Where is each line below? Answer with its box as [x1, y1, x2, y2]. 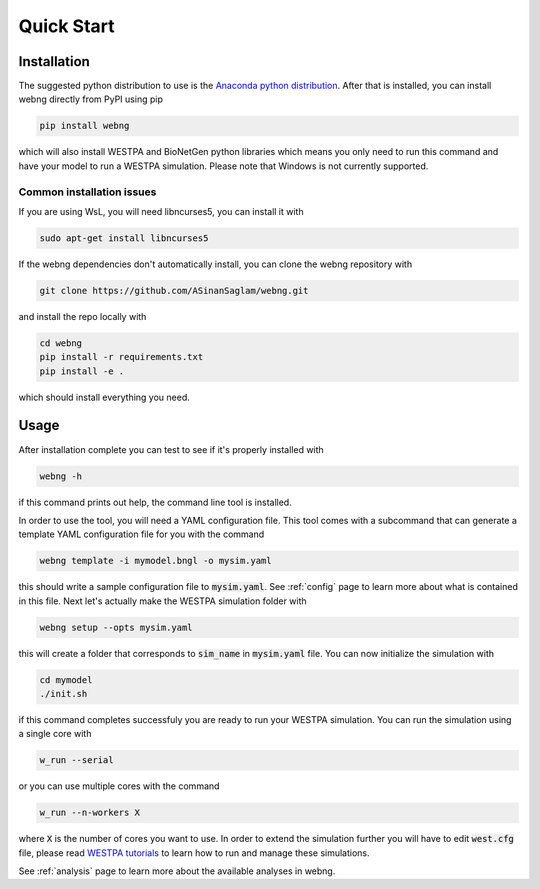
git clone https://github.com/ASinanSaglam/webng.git [39, 285, 309, 296]
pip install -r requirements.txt [39, 351, 204, 363]
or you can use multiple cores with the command [18, 780, 220, 792]
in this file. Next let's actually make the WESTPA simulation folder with [18, 595, 307, 607]
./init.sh [39, 688, 88, 699]
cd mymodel [39, 674, 93, 685]
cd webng [39, 337, 83, 349]
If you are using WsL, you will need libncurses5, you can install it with [18, 205, 304, 217]
